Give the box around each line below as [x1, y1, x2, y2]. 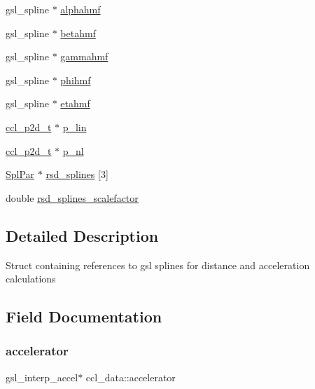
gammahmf [60, 49, 108, 64]
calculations [6, 271, 56, 286]
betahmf [60, 25, 96, 40]
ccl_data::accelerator [85, 369, 176, 384]
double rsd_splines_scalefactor [6, 190, 139, 205]
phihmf [60, 72, 91, 87]
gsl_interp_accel [6, 369, 78, 384]
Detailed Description [6, 224, 159, 246]
